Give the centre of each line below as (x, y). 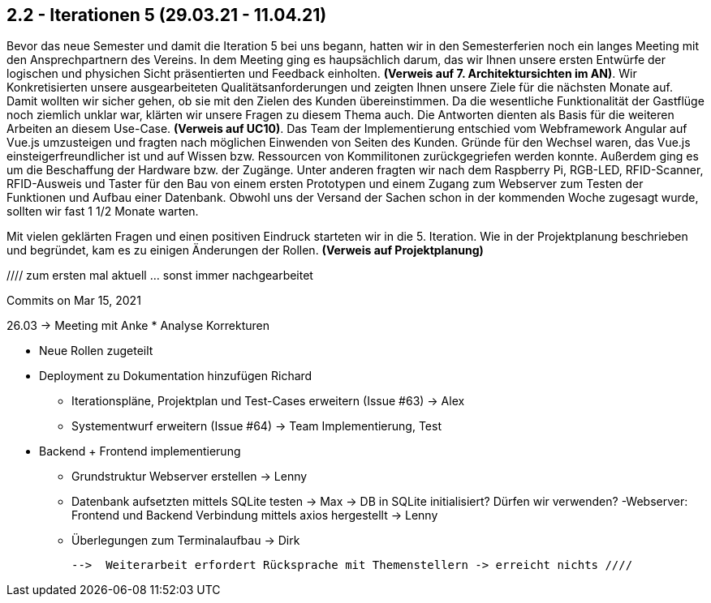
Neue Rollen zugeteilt (96, 351)
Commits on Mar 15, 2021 (74, 301)
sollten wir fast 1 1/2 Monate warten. (103, 212)
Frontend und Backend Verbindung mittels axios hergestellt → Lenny (255, 515)
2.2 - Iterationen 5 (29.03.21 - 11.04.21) (167, 15)
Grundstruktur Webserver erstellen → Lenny (190, 477)
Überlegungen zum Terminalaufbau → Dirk (186, 541)
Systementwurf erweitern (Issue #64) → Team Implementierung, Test (256, 426)
